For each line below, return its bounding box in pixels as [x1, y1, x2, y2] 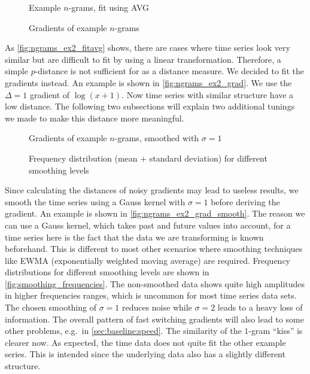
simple [5, 65, 28, 77]
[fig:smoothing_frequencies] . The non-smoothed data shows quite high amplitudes [5, 277, 305, 290]
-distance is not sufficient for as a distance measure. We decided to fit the [35, 65, 304, 77]
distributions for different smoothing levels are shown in [5, 266, 209, 278]
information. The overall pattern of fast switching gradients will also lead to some [5, 312, 304, 325]
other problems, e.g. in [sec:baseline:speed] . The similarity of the [5, 324, 242, 337]
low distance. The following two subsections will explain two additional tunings [5, 100, 295, 112]
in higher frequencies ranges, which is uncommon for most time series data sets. [5, 289, 297, 302]
